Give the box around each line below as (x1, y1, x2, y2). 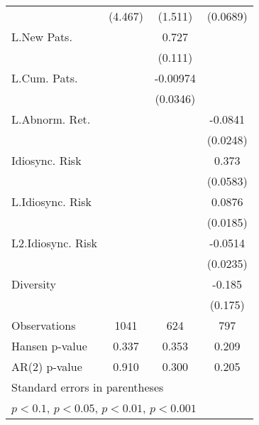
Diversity (11, 276, 57, 292)
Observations (11, 317, 76, 333)
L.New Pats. (11, 28, 72, 45)
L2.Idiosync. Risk (11, 235, 98, 251)
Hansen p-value (11, 338, 87, 354)
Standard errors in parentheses (11, 379, 164, 395)
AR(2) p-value (11, 358, 82, 375)
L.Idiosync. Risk (11, 193, 92, 210)
